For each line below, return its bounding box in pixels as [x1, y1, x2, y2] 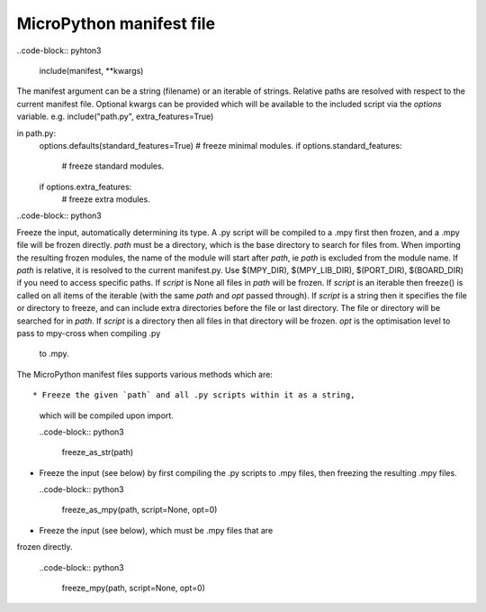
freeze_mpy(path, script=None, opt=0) [61, 582, 206, 594]
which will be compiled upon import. [39, 410, 175, 421]
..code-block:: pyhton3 [16, 45, 102, 56]
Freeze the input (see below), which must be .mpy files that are [39, 525, 274, 535]
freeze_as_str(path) [61, 447, 134, 458]
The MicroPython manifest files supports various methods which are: [16, 369, 274, 379]
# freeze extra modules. [61, 194, 150, 205]
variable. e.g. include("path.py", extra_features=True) [16, 111, 214, 122]
